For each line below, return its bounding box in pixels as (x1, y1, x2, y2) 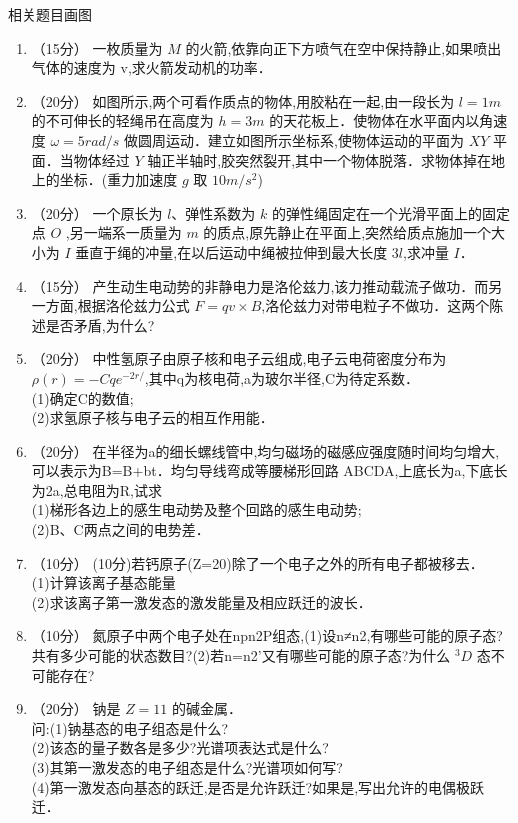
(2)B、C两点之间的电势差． (31, 519, 210, 540)
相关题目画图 (8, 4, 92, 24)
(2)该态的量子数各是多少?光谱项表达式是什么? (31, 737, 329, 758)
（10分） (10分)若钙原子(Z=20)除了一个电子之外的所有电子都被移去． (31, 552, 484, 573)
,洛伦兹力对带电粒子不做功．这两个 (261, 295, 490, 316)
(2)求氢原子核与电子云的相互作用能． (31, 407, 274, 428)
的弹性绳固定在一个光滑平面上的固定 (271, 202, 510, 223)
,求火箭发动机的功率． (127, 57, 272, 78)
